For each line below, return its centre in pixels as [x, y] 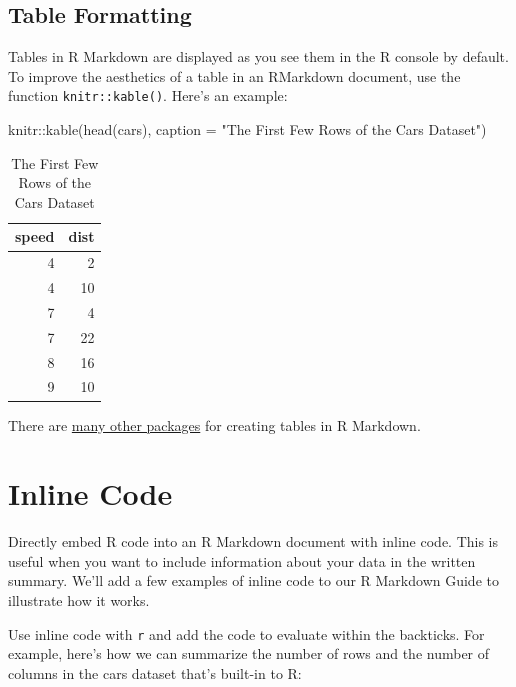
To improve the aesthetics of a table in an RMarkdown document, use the [234, 75]
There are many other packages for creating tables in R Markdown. [214, 424]
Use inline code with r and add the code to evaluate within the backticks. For [246, 633]
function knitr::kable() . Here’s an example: [148, 95]
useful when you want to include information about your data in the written [242, 560]
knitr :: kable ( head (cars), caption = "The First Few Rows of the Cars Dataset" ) [247, 129]
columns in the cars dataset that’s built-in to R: [155, 672]
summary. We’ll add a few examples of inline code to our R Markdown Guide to [253, 580]
